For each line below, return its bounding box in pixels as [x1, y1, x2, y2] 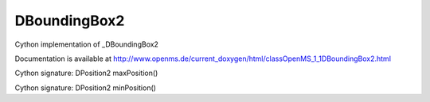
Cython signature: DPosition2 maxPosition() [14, 68, 158, 78]
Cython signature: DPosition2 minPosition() [14, 83, 157, 93]
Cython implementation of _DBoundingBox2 [14, 40, 159, 49]
